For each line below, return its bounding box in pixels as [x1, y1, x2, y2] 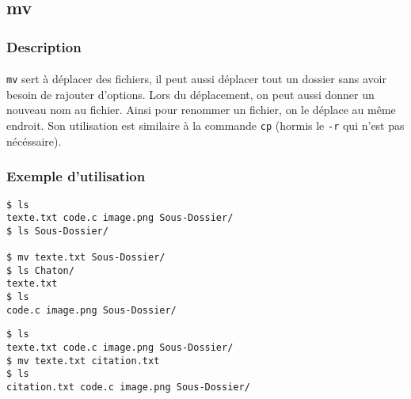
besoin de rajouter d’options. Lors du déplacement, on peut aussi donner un [6, 85, 375, 102]
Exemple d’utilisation [6, 166, 146, 186]
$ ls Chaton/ [6, 264, 74, 276]
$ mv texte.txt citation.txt [6, 355, 160, 367]
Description [6, 36, 82, 56]
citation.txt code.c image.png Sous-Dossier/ [6, 382, 250, 393]
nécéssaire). [6, 132, 62, 149]
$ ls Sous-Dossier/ [6, 225, 108, 237]
